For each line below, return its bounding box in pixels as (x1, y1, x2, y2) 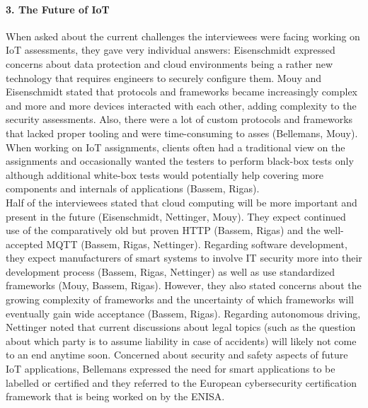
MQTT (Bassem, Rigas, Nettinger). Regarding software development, (46, 236, 347, 251)
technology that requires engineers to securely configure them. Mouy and (6, 70, 322, 85)
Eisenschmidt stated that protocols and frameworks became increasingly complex (6, 84, 358, 99)
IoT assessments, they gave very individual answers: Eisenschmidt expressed (6, 42, 335, 57)
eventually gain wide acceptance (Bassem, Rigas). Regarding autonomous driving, (6, 305, 361, 320)
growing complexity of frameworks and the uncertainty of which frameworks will (6, 292, 354, 307)
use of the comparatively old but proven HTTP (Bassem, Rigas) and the (6, 223, 321, 238)
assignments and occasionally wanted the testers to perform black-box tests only (6, 153, 354, 168)
